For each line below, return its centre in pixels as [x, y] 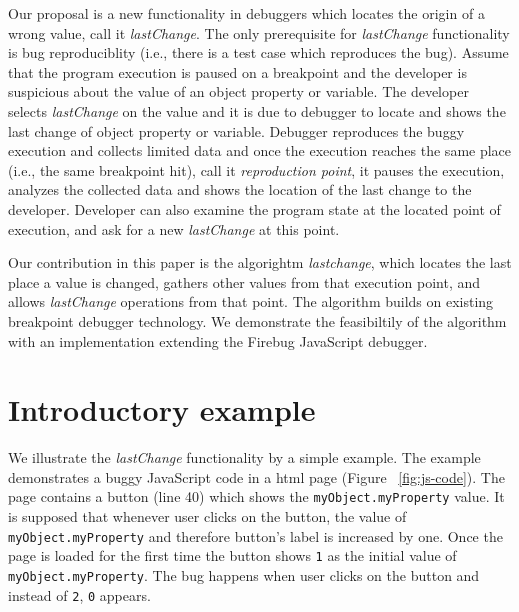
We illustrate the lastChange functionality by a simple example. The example [244, 457]
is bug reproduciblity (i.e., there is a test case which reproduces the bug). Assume [258, 52]
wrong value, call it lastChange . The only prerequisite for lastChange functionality [259, 32]
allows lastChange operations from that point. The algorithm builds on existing [251, 301]
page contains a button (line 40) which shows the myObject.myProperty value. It [256, 496]
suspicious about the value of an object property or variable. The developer [238, 91]
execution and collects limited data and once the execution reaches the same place [260, 150]
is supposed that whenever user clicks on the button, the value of [207, 516]
